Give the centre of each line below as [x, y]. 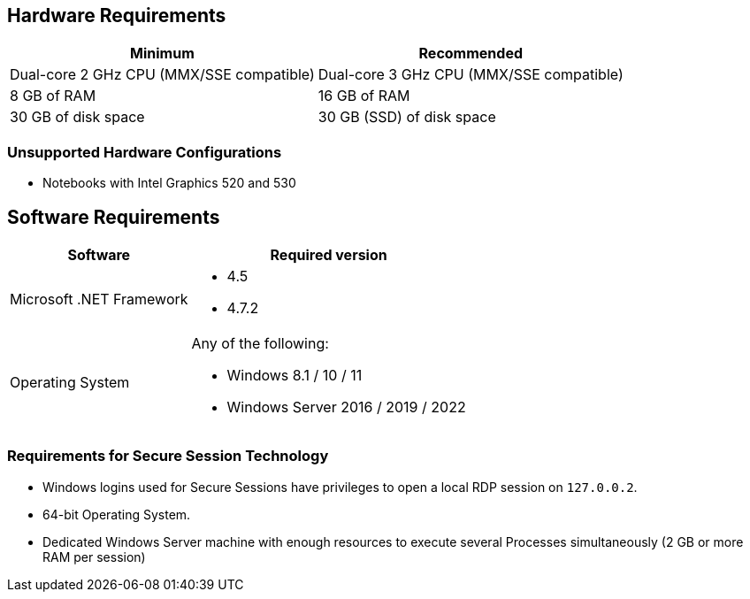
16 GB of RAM [364, 96]
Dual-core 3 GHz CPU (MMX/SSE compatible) [471, 75]
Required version [329, 255]
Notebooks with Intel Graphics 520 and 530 [169, 183]
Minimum [162, 54]
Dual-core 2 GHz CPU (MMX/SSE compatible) [162, 75]
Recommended [471, 54]
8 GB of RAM [53, 96]
